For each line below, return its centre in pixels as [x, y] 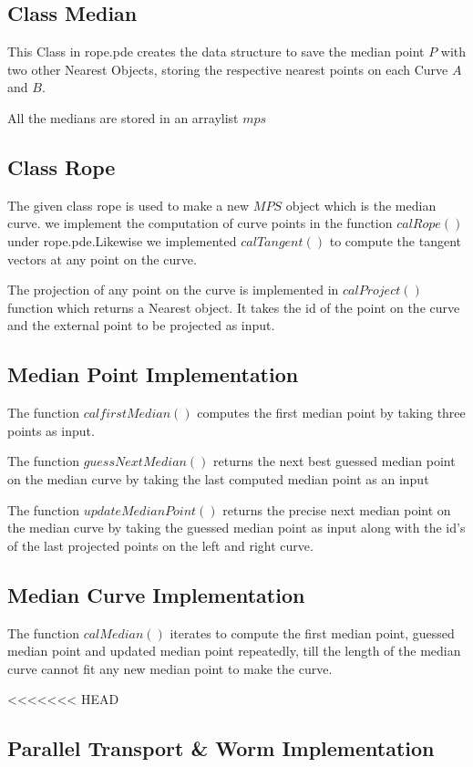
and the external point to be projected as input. [141, 325]
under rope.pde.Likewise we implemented [122, 240]
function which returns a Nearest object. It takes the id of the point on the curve [234, 307]
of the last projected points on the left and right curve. [160, 545]
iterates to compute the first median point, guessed [312, 632]
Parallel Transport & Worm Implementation [221, 748]
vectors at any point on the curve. [102, 259]
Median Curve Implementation [156, 594]
